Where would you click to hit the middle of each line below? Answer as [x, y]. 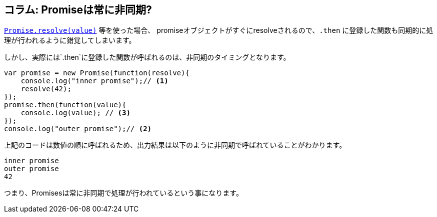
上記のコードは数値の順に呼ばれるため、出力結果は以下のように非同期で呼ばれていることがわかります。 [175, 145]
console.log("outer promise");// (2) [78, 129]
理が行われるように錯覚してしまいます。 [70, 40]
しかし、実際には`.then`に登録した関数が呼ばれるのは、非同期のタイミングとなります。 [147, 57]
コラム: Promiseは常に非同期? [78, 10]
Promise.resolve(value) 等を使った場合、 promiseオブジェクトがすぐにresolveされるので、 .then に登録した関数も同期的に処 [219, 30]
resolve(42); [46, 89]
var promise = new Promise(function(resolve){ [97, 73]
